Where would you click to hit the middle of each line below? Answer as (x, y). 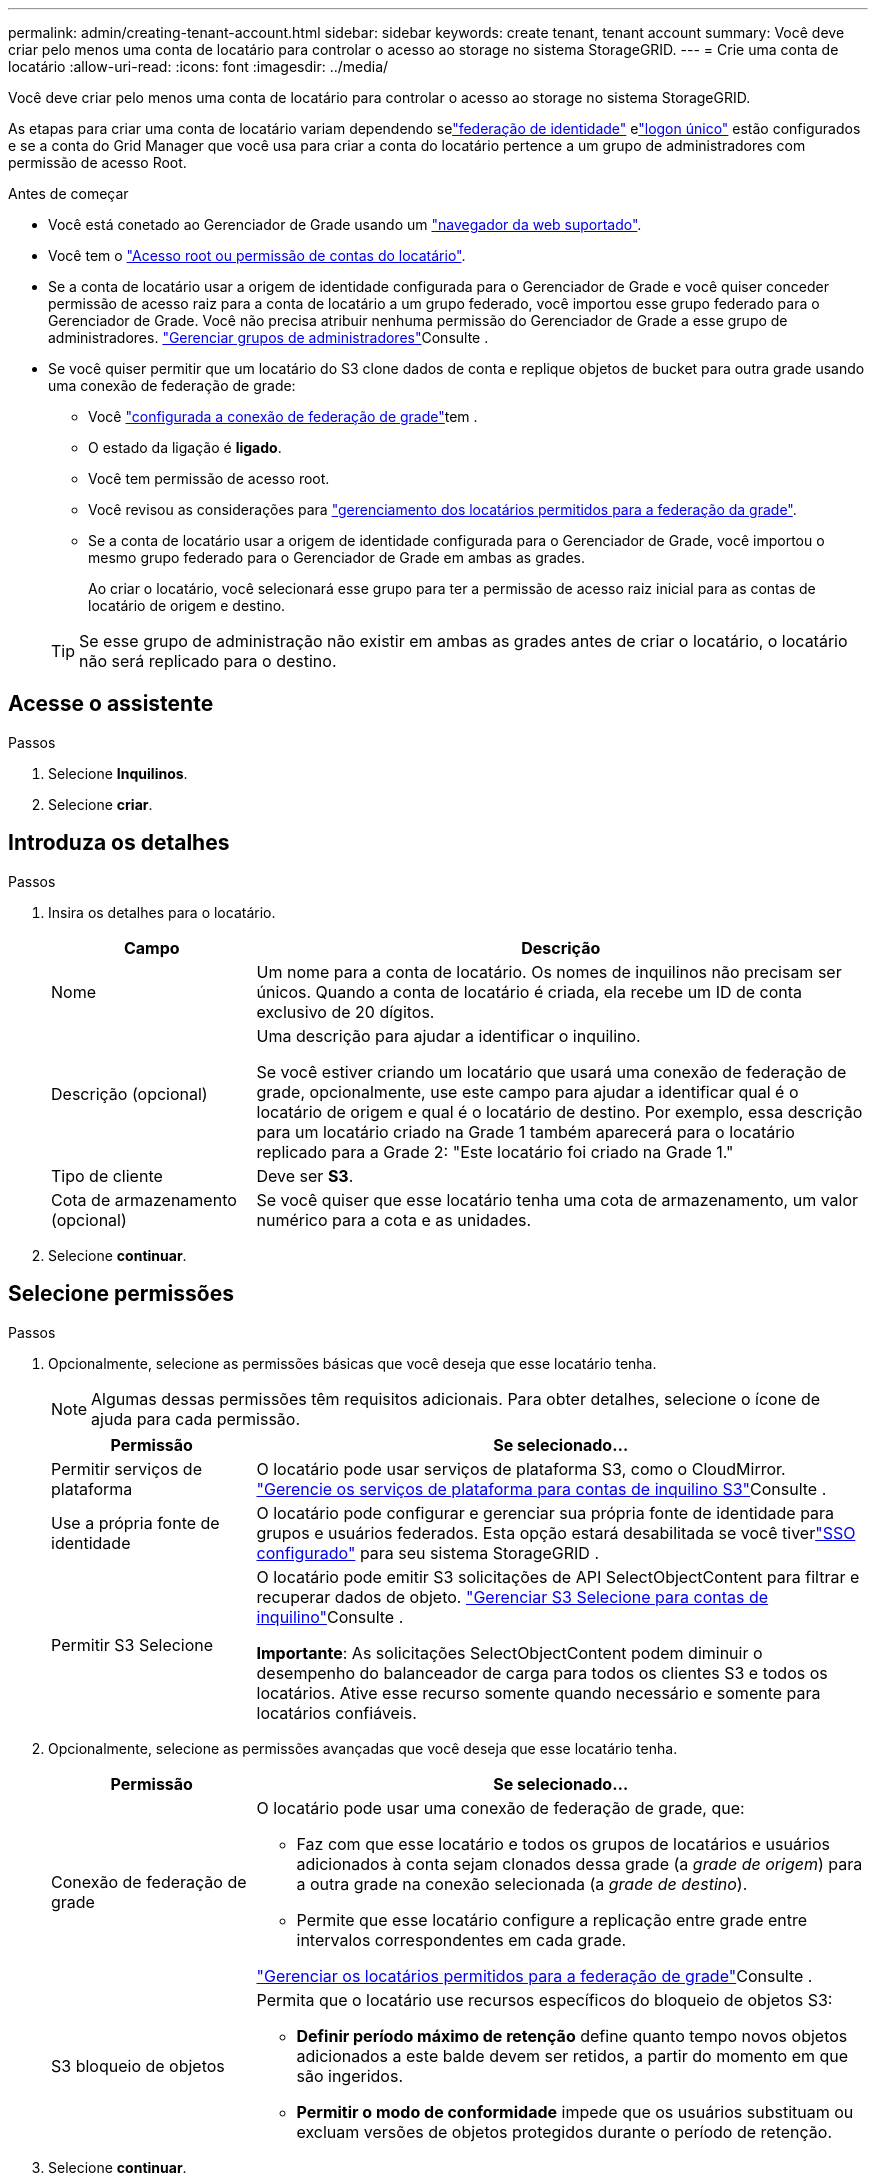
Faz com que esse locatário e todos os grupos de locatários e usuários (563, 1843)
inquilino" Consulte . (330, 1616)
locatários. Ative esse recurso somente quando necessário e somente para (538, 1692)
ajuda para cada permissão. (196, 1418)
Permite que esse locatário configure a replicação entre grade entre (552, 1919)
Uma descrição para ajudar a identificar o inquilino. (448, 1035)
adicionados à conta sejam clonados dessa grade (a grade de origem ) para (579, 1863)
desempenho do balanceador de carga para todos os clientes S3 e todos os (542, 1672)
